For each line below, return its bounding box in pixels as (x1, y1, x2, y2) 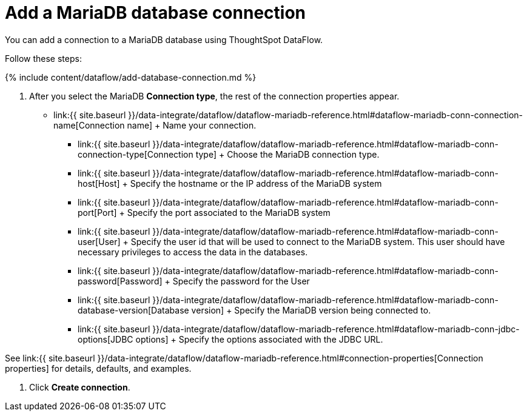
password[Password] (78, 275, 163, 286)
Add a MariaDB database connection (5, 2, 306, 23)
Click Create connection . (29, 381, 130, 392)
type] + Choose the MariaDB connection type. (195, 149, 380, 159)
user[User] (78, 236, 121, 247)
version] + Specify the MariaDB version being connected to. (191, 304, 431, 315)
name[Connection (53, 119, 125, 130)
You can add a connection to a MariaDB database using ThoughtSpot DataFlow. (5, 34, 323, 45)
